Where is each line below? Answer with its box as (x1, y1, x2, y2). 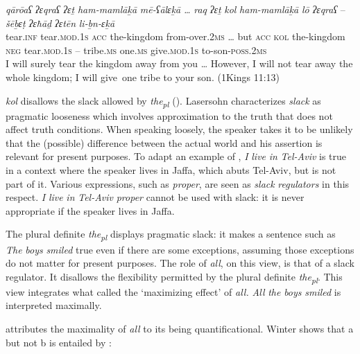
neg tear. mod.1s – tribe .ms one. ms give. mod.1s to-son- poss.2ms (6, 42, 267, 57)
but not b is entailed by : (6, 335, 112, 349)
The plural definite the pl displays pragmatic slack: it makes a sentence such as (6, 227, 336, 243)
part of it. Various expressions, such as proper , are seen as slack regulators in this (6, 176, 350, 191)
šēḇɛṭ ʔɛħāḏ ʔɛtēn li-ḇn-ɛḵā (6, 15, 115, 30)
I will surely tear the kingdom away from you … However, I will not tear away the (6, 56, 353, 71)
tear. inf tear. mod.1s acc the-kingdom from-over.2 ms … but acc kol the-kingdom (6, 29, 345, 44)
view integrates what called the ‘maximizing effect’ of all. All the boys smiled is (6, 284, 341, 299)
